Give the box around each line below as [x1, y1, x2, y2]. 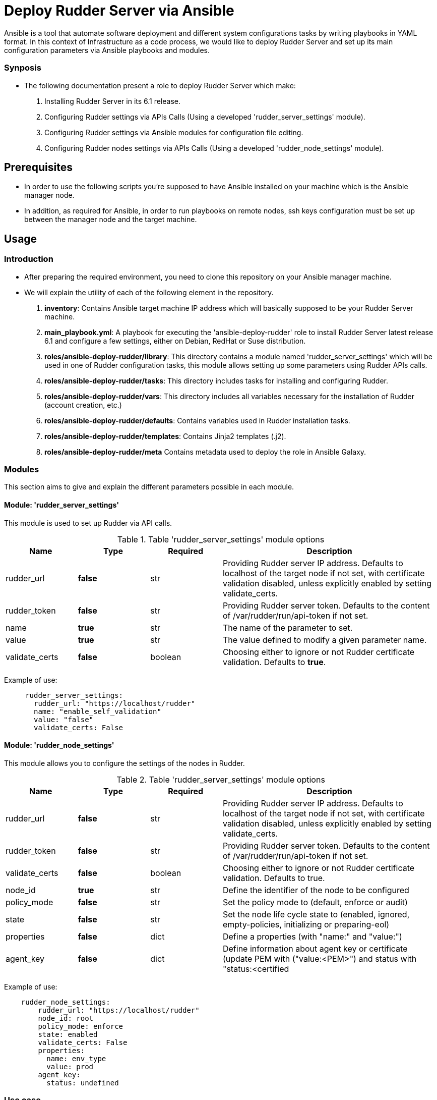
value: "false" [34, 715, 94, 724]
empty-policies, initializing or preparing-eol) [222, 919, 390, 929]
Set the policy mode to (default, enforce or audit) [222, 897, 408, 907]
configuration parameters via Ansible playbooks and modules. [4, 45, 210, 54]
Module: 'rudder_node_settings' [4, 741, 114, 750]
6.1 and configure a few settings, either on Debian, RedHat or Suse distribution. [44, 336, 306, 345]
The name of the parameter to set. [222, 622, 353, 633]
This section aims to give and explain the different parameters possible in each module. [4, 482, 294, 491]
